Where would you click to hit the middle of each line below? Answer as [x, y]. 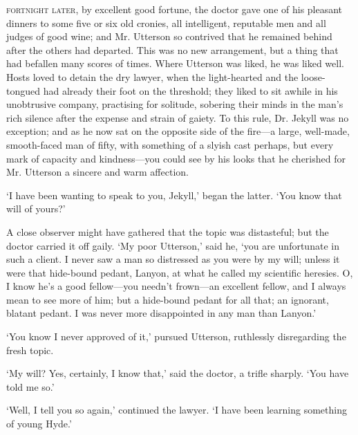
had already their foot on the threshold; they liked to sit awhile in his [190, 90]
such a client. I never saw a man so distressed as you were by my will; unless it [173, 259]
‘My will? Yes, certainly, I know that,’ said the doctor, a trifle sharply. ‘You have [178, 373]
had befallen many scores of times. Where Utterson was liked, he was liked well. [175, 63]
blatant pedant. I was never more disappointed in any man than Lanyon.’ [161, 313]
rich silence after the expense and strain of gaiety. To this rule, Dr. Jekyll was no [178, 117]
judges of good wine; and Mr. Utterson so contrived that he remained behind [169, 36]
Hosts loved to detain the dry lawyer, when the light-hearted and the [152, 76]
